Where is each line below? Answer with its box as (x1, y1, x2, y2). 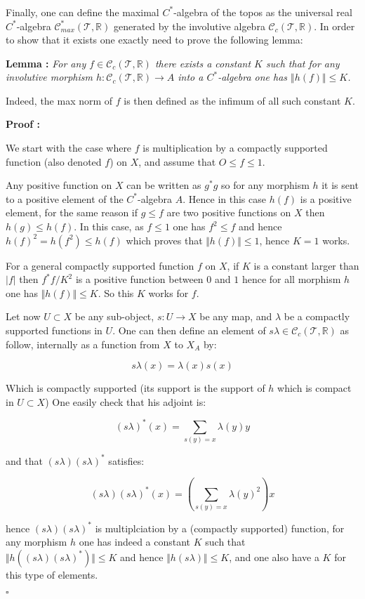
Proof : (6, 117, 40, 131)
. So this (98, 285, 134, 300)
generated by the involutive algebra (113, 18, 265, 33)
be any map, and (199, 309, 272, 324)
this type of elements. (6, 567, 98, 581)
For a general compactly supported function (6, 258, 194, 272)
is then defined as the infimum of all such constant (124, 93, 341, 107)
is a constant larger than (253, 258, 359, 272)
